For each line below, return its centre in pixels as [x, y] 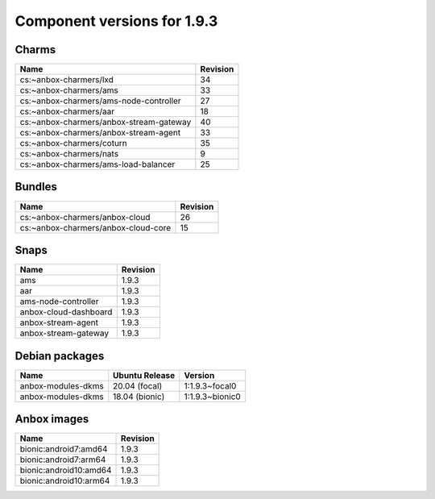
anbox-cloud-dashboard [66, 312]
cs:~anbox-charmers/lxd [67, 80]
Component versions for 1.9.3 [116, 21]
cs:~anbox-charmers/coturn [74, 143]
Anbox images [52, 419]
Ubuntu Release [144, 375]
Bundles [36, 187]
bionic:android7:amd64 [64, 449]
